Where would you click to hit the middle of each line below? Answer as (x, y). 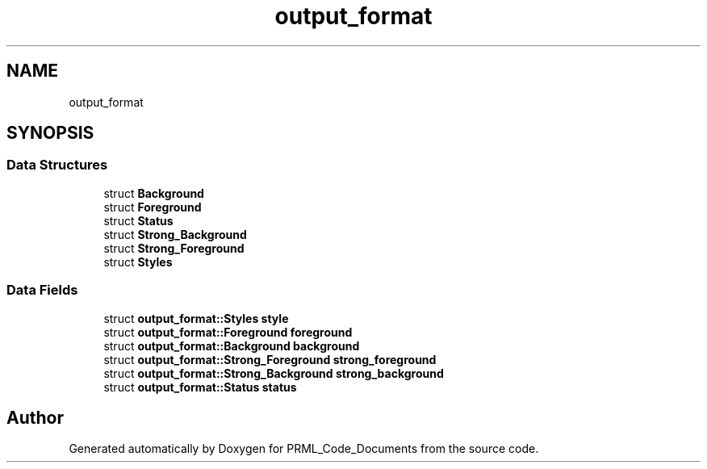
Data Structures (57, 165)
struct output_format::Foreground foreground (228, 332)
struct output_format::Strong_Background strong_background (274, 373)
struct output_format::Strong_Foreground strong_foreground (270, 359)
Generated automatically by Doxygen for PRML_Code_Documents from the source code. (304, 449)
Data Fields (42, 290)
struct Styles (138, 262)
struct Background (154, 193)
